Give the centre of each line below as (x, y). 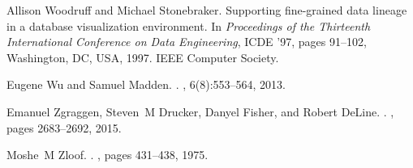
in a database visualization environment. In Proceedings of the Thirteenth (189, 25)
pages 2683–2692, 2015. (64, 127)
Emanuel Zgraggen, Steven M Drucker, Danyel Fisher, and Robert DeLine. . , (200, 111)
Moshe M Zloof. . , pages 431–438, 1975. (108, 155)
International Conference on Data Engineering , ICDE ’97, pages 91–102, (187, 42)
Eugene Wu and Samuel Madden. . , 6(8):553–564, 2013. (146, 84)
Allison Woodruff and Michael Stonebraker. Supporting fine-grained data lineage (207, 10)
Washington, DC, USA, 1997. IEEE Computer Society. (143, 57)
